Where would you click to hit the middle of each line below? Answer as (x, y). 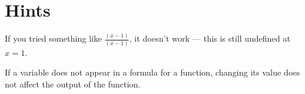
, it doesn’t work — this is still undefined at (210, 38)
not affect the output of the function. (73, 84)
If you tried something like (53, 38)
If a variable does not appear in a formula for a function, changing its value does (152, 72)
